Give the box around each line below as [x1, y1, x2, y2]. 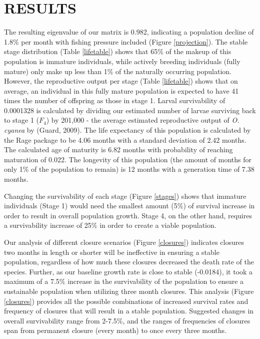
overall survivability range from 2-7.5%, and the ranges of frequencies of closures [4, 315, 250, 325]
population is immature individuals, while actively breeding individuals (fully [4, 56, 240, 66]
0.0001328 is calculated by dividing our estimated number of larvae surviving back [4, 105, 256, 115]
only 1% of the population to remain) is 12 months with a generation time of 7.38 [4, 164, 254, 174]
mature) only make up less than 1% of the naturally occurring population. [4, 66, 231, 76]
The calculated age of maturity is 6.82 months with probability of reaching [4, 144, 233, 155]
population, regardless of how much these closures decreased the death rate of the [4, 256, 254, 267]
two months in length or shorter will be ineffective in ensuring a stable [4, 246, 219, 257]
